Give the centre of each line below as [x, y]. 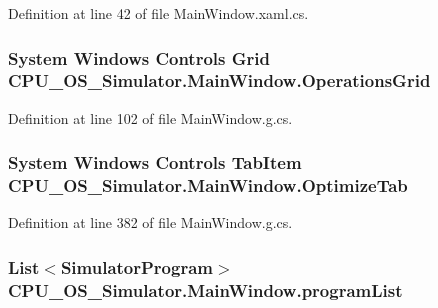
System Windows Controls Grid [139, 57]
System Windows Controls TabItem [155, 162]
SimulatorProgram [136, 266]
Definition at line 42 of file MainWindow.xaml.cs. [158, 13]
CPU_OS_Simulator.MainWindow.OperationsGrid [219, 80]
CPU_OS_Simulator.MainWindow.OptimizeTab [208, 185]
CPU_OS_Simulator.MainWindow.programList [205, 289]
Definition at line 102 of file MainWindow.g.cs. [150, 117]
